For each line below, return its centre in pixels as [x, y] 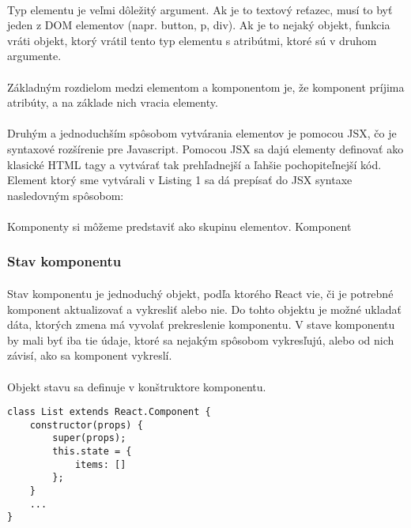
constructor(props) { [86, 425]
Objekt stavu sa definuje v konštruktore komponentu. [137, 386]
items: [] [100, 464]
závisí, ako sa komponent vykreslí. [90, 355]
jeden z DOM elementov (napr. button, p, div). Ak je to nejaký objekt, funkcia [199, 25]
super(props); [89, 438]
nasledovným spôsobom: [66, 195]
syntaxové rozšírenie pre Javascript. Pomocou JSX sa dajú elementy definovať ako [205, 148]
